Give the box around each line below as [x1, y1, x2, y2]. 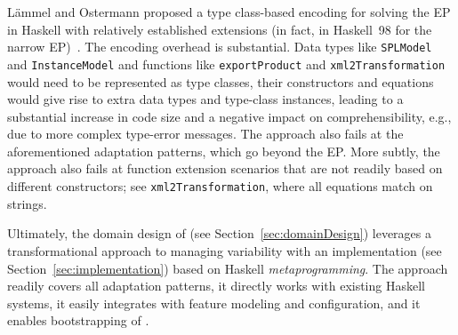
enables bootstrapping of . [7, 311, 149, 330]
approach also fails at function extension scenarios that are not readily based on [7, 159, 443, 178]
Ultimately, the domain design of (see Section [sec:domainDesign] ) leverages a [7, 224, 432, 243]
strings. [7, 194, 47, 212]
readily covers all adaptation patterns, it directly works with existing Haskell [7, 276, 425, 295]
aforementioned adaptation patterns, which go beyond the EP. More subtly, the [7, 141, 440, 160]
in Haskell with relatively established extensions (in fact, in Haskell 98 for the [7, 20, 432, 38]
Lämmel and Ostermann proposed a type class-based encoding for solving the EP [7, 3, 451, 20]
